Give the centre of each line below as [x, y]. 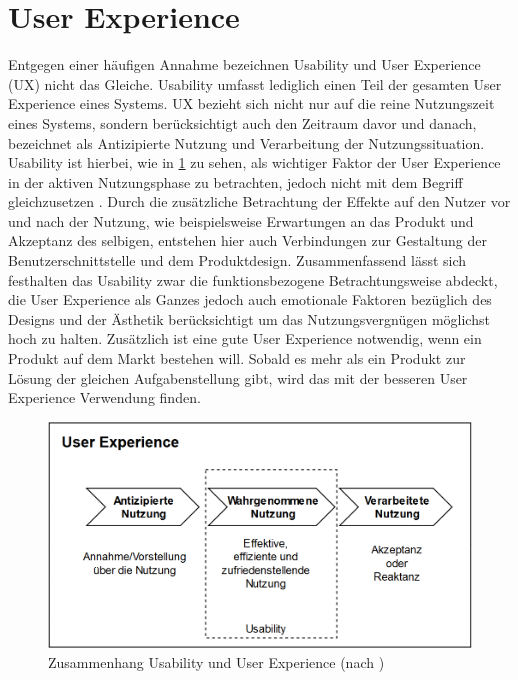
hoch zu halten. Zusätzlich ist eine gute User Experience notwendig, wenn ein [245, 338]
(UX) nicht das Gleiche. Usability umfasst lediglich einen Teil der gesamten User [255, 83]
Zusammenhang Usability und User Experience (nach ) [216, 661]
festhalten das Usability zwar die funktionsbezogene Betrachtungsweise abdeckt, [253, 279]
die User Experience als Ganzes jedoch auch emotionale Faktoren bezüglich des [250, 299]
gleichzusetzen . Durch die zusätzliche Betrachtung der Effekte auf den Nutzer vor [259, 201]
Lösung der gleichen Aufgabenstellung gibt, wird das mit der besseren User [238, 377]
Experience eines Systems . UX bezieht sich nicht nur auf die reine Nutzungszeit [251, 103]
